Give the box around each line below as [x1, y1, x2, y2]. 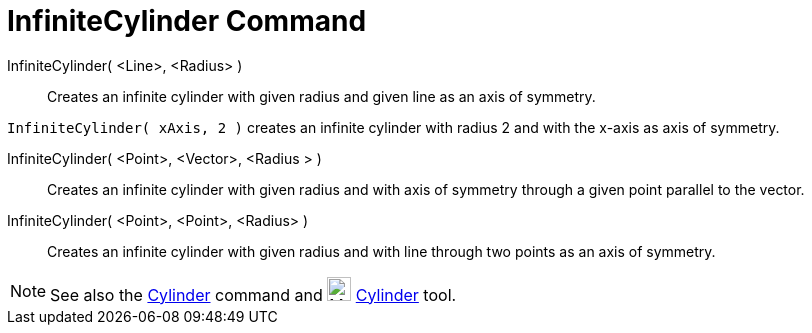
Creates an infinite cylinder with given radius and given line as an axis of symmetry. [47, 87, 596, 105]
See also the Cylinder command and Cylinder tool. [50, 284, 457, 305]
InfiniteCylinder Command [7, 4, 367, 38]
